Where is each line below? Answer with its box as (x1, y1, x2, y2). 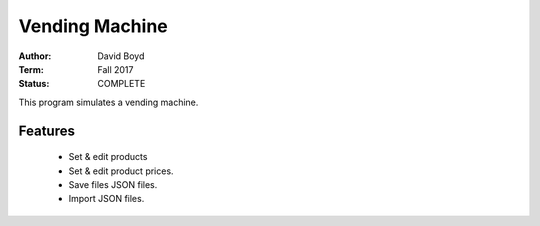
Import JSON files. (68, 193, 145, 205)
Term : (18, 63, 44, 75)
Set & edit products (68, 151, 148, 163)
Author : (18, 50, 52, 62)
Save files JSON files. (68, 178, 158, 190)
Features (18, 122, 75, 139)
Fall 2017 (97, 63, 134, 75)
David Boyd (97, 50, 145, 62)
